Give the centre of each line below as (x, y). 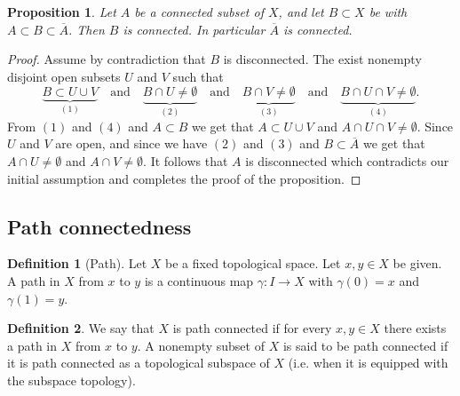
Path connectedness (99, 226)
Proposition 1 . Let (62, 12)
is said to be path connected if (365, 345)
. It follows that (186, 161)
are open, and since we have (131, 143)
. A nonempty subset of (201, 345)
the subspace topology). (71, 380)
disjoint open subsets (64, 76)
